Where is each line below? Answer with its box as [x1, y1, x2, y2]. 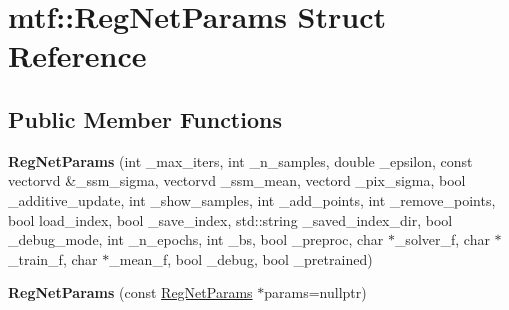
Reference [8, 35, 147, 76]
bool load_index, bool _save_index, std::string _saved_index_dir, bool [8, 209, 453, 230]
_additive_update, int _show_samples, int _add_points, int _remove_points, [8, 189, 496, 210]
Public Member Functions [8, 103, 282, 134]
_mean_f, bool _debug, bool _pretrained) [109, 248, 373, 269]
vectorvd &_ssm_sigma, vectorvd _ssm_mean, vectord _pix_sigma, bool [8, 170, 466, 191]
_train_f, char [8, 248, 98, 269]
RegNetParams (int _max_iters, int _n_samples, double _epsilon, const [8, 150, 473, 171]
